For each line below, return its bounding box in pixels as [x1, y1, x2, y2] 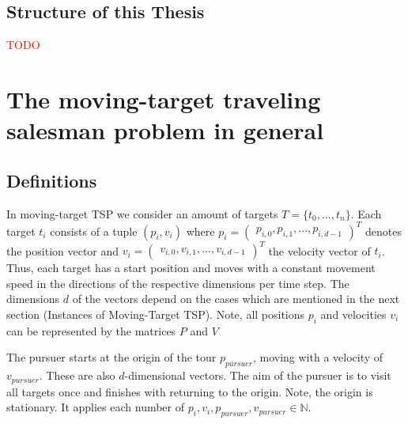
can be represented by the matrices [6, 322, 176, 339]
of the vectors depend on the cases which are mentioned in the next [72, 290, 400, 307]
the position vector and [6, 242, 119, 259]
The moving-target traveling [6, 82, 321, 115]
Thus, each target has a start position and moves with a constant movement [6, 259, 376, 276]
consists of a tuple [50, 222, 138, 239]
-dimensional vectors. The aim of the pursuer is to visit [124, 367, 391, 384]
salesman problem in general [6, 114, 324, 146]
